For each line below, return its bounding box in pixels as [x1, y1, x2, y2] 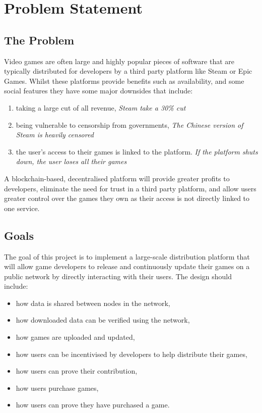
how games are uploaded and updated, [16, 332, 135, 342]
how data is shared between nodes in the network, [16, 297, 170, 308]
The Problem [4, 32, 75, 47]
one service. [4, 202, 40, 213]
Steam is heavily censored [16, 129, 94, 140]
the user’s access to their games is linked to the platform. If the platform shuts [16, 146, 258, 157]
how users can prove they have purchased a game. [16, 399, 170, 410]
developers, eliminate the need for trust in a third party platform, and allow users [4, 183, 256, 193]
